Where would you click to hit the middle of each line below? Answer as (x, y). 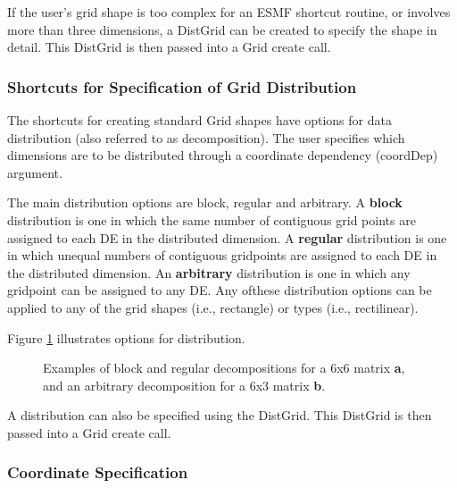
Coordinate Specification (98, 472)
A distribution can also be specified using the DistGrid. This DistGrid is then (220, 415)
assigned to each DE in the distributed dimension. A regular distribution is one (227, 237)
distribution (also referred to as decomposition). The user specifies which (206, 137)
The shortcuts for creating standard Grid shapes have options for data (199, 120)
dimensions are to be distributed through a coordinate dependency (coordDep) (223, 155)
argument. (35, 172)
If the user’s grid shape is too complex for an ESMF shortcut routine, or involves (229, 12)
